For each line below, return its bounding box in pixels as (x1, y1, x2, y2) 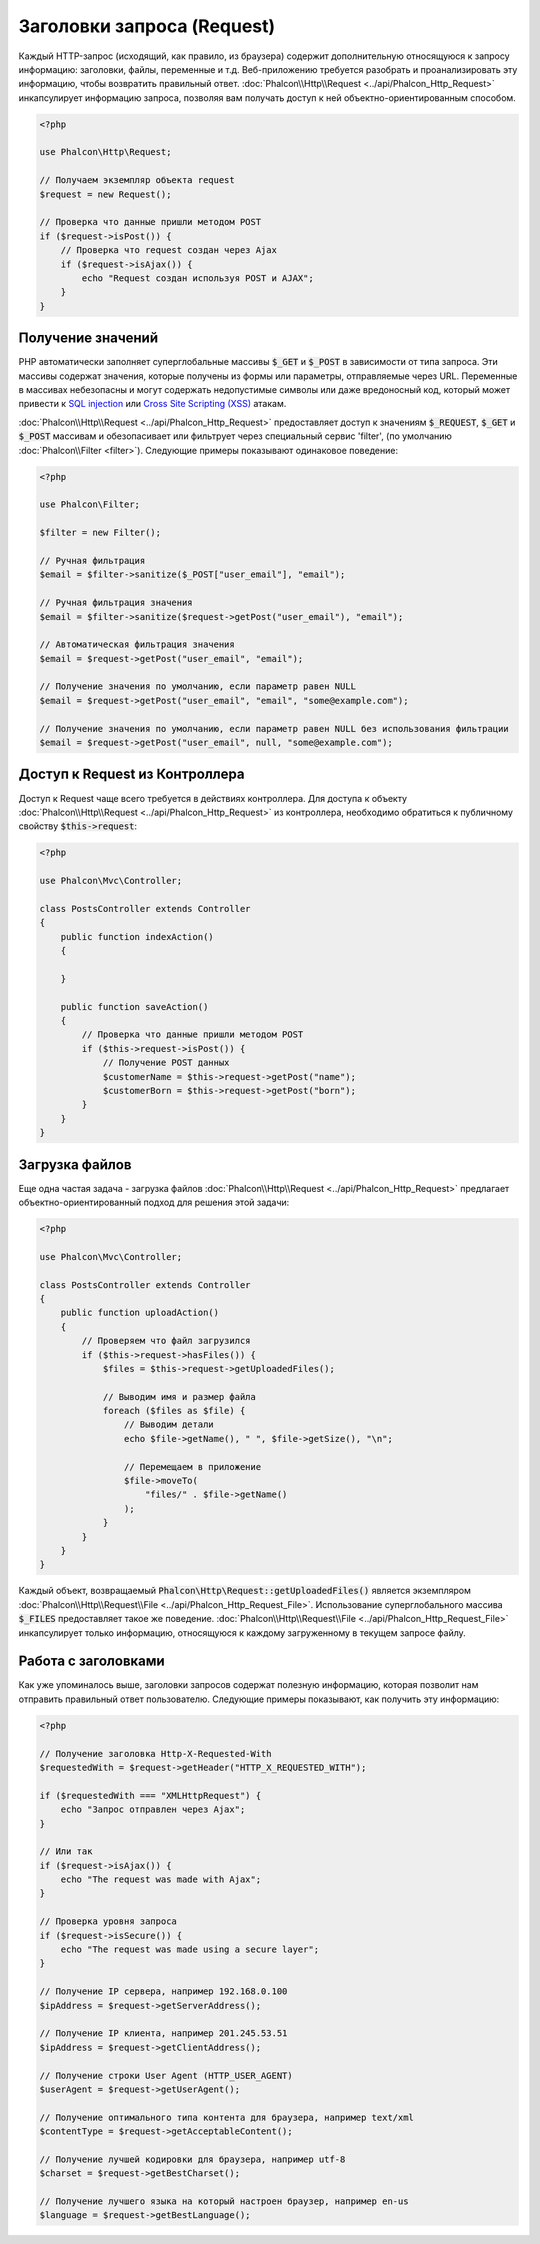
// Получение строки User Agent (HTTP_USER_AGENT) (39, 2070, 294, 2081)
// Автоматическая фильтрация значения (39, 639, 235, 650)
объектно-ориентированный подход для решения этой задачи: (18, 1196, 290, 1208)
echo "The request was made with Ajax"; (60, 1874, 262, 1885)
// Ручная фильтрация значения (39, 597, 194, 609)
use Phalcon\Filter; (39, 499, 140, 510)
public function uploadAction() (60, 1307, 220, 1319)
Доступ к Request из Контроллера (18, 766, 245, 783)
